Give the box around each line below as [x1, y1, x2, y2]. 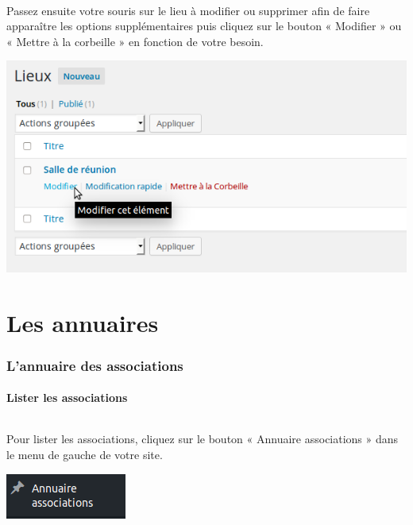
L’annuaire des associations [6, 355, 183, 375]
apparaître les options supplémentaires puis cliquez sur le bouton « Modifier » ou [6, 17, 402, 34]
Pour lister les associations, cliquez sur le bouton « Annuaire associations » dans [6, 430, 399, 447]
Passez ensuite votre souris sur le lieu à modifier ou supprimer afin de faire [6, 2, 370, 18]
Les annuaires [6, 306, 159, 338]
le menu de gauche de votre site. [6, 446, 163, 462]
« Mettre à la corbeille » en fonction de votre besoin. [6, 33, 264, 49]
